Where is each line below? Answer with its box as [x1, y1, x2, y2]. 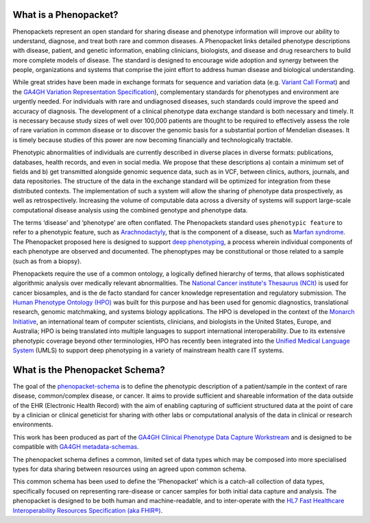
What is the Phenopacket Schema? [12, 364, 166, 376]
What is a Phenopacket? [12, 9, 119, 21]
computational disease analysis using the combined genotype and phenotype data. [12, 206, 248, 214]
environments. [12, 420, 53, 428]
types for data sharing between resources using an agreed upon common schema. [12, 465, 247, 473]
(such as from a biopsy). [12, 257, 82, 265]
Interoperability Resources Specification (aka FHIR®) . [12, 506, 163, 514]
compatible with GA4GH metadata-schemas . [12, 443, 140, 451]
